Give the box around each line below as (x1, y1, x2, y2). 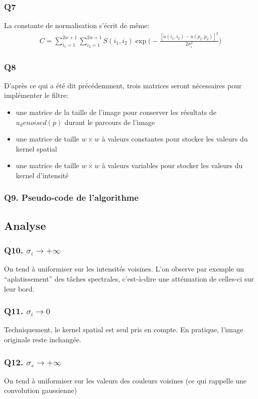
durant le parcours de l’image (64, 116, 155, 127)
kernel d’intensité (16, 170, 69, 180)
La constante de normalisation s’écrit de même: (4, 20, 150, 31)
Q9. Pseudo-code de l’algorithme (4, 191, 139, 204)
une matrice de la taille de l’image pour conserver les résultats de (16, 107, 216, 117)
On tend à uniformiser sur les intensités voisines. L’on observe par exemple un (4, 263, 244, 274)
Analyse (4, 217, 46, 233)
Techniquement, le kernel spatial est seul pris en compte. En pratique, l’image (4, 324, 243, 335)
